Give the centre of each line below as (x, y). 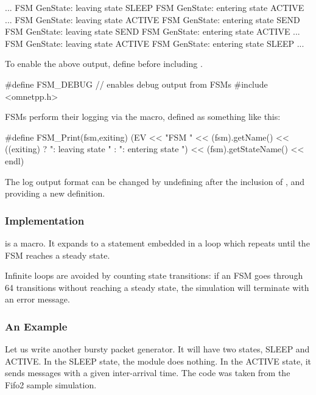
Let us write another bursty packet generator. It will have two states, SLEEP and (157, 349)
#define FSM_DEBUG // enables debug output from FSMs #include (136, 84)
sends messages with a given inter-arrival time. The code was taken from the (148, 373)
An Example (36, 326)
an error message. (37, 299)
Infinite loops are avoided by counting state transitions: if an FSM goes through (154, 275)
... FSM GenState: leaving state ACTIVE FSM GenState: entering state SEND (153, 19)
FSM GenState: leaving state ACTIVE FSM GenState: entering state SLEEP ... (155, 43)
